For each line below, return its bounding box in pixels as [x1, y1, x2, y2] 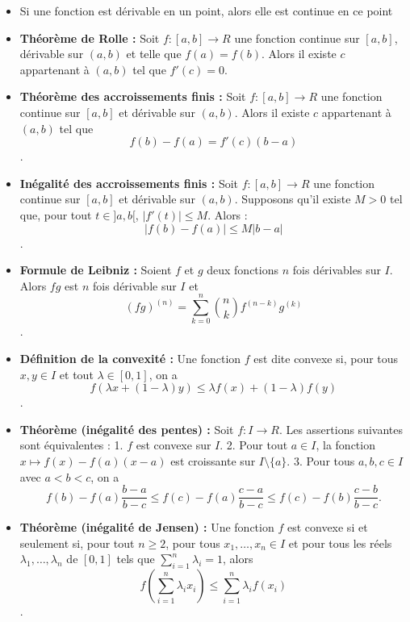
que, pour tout [19, 206, 92, 223]
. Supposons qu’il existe [234, 190, 351, 207]
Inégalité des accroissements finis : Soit [19, 174, 239, 191]
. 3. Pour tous [287, 453, 355, 469]
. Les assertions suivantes [278, 420, 403, 437]
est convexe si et [287, 519, 368, 536]
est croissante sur [170, 453, 256, 469]
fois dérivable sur [93, 277, 177, 294]
